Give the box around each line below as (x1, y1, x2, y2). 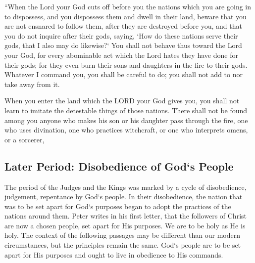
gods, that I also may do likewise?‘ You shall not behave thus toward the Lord (4, 40, 242, 50)
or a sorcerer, (4, 134, 45, 144)
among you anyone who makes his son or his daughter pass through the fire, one (4, 115, 248, 125)
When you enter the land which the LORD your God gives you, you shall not (4, 95, 240, 106)
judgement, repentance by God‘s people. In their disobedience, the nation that (4, 191, 243, 202)
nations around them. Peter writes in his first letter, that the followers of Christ (4, 211, 247, 221)
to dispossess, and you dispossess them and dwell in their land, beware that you (4, 11, 247, 21)
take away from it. (4, 79, 60, 89)
